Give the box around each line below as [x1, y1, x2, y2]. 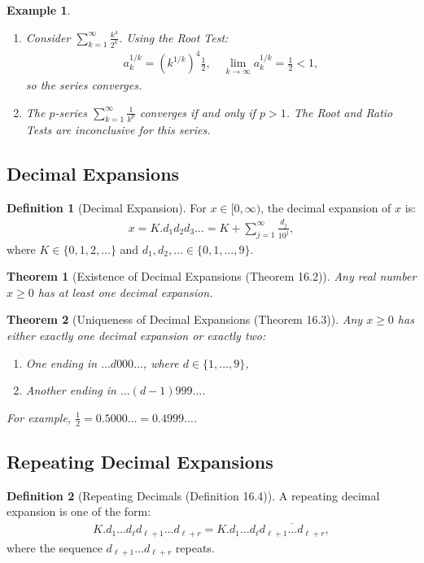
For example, [7, 408, 72, 426]
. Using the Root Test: [118, 28, 229, 46]
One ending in [25, 354, 98, 371]
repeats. [175, 539, 215, 556]
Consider [25, 28, 71, 46]
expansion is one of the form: [7, 503, 151, 520]
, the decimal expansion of [260, 199, 391, 216]
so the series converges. [25, 76, 142, 94]
